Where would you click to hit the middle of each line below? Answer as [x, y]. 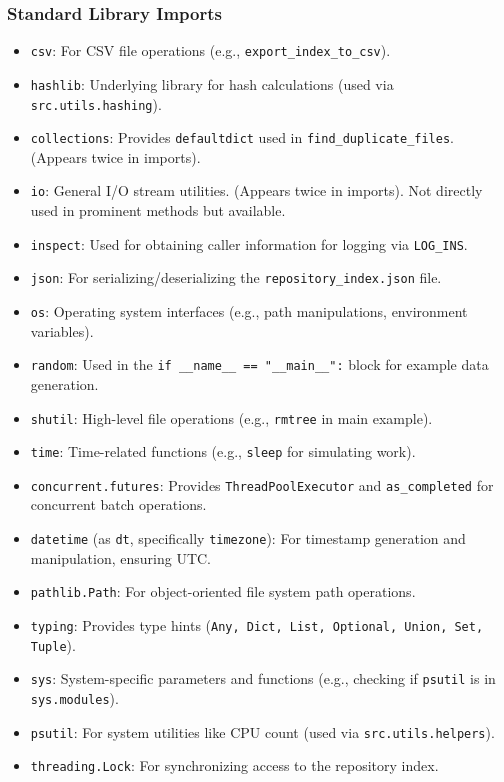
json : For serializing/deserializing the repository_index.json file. [236, 277]
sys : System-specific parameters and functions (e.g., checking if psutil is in [263, 678]
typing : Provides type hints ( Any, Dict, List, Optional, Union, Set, [257, 624]
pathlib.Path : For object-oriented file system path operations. [223, 591]
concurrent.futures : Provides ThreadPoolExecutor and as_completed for [262, 484]
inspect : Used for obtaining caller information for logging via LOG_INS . [249, 243]
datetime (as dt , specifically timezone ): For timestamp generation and [248, 538]
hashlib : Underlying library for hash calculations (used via [212, 83]
